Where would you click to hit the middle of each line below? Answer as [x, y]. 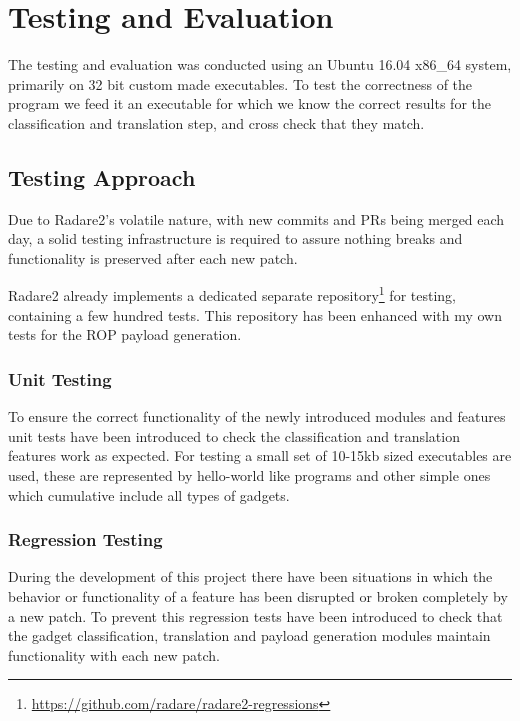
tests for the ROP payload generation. [125, 334]
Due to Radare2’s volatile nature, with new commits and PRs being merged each [256, 218]
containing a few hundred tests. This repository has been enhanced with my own [255, 314]
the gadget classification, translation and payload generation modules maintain [249, 635]
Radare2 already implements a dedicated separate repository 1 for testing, [232, 294]
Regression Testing [85, 539]
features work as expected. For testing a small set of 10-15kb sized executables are [260, 455]
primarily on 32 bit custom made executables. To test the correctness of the [240, 83]
